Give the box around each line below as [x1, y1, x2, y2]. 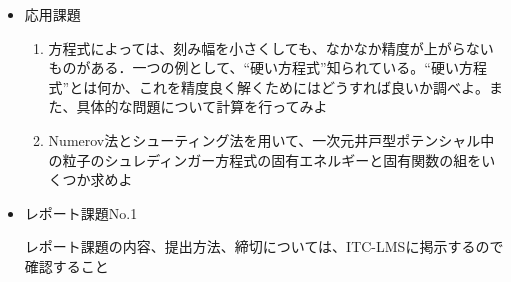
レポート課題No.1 [24, 202, 138, 223]
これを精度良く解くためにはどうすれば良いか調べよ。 [138, 76, 489, 97]
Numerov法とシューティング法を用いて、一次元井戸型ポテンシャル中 [48, 129, 495, 150]
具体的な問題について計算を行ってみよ [76, 96, 328, 117]
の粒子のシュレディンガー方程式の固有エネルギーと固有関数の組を [48, 149, 482, 170]
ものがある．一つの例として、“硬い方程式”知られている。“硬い [48, 57, 459, 78]
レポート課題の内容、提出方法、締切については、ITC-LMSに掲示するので [24, 236, 504, 257]
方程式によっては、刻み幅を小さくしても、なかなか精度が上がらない [48, 37, 494, 58]
